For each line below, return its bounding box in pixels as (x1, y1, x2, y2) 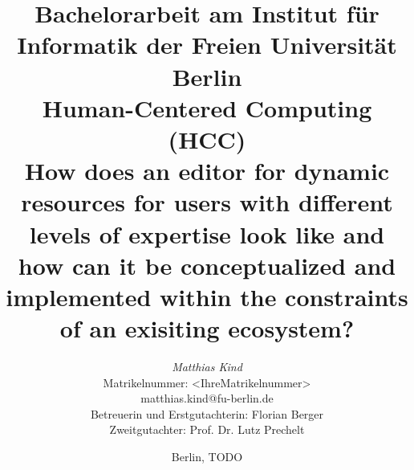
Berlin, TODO (171, 448, 243, 464)
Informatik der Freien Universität (17, 28, 397, 61)
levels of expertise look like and (29, 217, 385, 250)
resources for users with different (21, 186, 393, 219)
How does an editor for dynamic (24, 154, 390, 187)
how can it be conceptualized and (18, 248, 396, 281)
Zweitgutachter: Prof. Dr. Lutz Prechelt (109, 421, 305, 438)
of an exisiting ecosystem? (59, 312, 355, 345)
